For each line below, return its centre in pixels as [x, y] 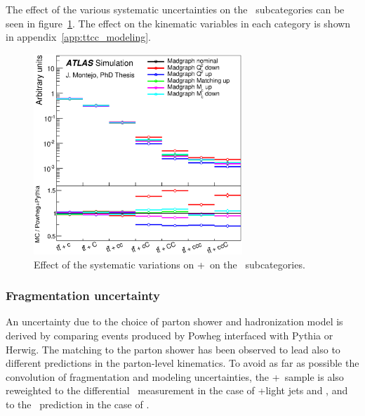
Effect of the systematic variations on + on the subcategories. [170, 264]
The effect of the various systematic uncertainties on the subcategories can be [175, 9]
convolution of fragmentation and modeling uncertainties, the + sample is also [175, 376]
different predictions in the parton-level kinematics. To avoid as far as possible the [182, 363]
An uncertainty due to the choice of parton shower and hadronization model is [174, 321]
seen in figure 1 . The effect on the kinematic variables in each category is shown [178, 23]
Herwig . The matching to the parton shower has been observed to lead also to [173, 349]
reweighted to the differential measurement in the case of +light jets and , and [177, 390]
